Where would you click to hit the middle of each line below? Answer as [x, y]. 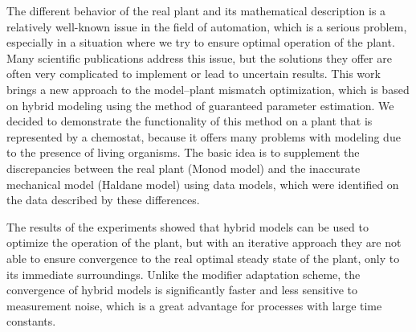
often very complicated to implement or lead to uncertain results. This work [194, 74]
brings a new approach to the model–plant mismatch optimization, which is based [208, 89]
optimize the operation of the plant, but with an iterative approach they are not [204, 242]
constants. [31, 321]
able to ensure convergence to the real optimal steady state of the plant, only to [203, 258]
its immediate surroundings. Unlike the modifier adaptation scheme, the [184, 274]
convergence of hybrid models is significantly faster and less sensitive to [182, 290]
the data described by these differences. [103, 200]
